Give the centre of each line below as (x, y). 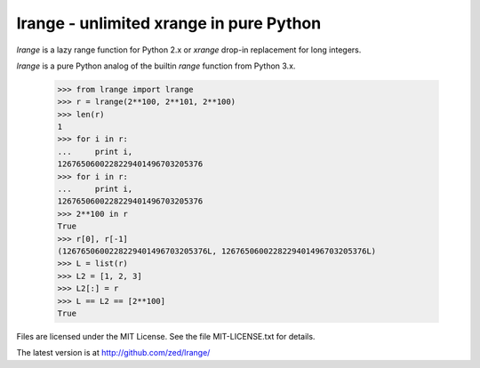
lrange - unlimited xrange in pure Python (169, 23)
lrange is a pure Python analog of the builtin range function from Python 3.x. (156, 66)
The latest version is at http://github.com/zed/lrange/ (113, 353)
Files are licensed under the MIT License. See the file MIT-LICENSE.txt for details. (166, 336)
